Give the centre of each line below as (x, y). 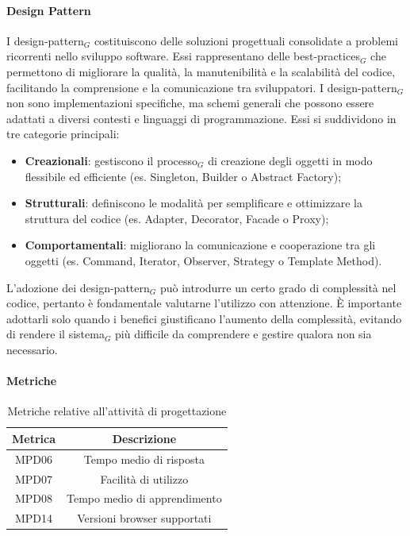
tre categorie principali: (63, 134)
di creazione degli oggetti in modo (290, 160)
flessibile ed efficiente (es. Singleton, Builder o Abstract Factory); (183, 176)
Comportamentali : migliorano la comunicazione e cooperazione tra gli (200, 245)
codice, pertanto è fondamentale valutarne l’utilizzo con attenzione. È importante (204, 303)
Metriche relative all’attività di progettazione (117, 411)
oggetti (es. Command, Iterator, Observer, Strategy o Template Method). (203, 260)
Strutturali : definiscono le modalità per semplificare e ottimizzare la (194, 203)
